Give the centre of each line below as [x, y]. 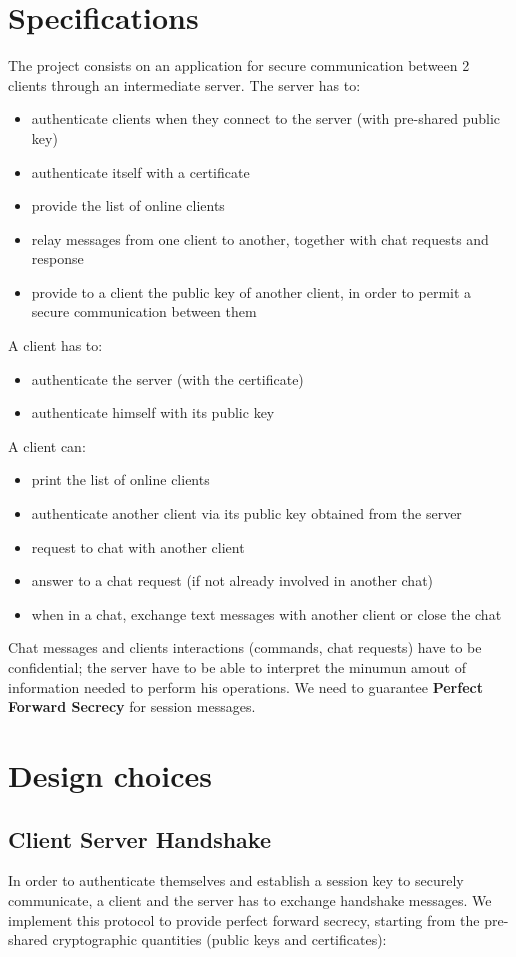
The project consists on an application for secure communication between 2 [239, 65]
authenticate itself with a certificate [140, 171]
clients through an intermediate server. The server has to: [184, 84]
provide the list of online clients [128, 205]
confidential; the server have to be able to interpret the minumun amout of [237, 667]
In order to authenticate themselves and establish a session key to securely [236, 880]
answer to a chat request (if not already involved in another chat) [232, 580]
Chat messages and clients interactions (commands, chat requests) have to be [245, 647]
